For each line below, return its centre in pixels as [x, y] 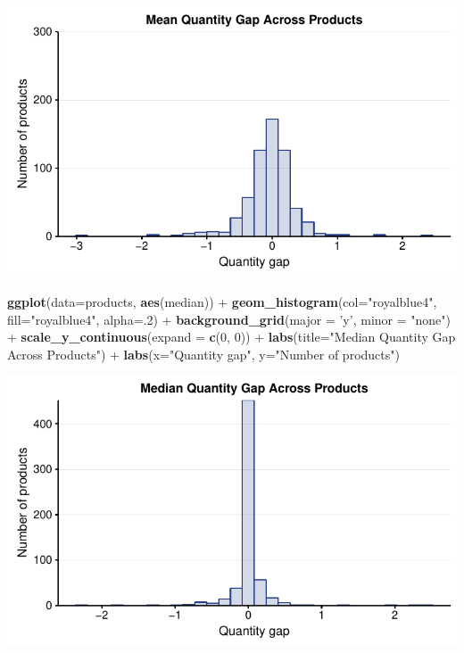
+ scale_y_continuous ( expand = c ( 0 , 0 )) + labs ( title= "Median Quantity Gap [232, 337]
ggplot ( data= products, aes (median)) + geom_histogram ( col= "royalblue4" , [222, 301]
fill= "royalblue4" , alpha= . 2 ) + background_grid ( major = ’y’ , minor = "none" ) [229, 319]
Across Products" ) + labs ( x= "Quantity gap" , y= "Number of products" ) [203, 354]
